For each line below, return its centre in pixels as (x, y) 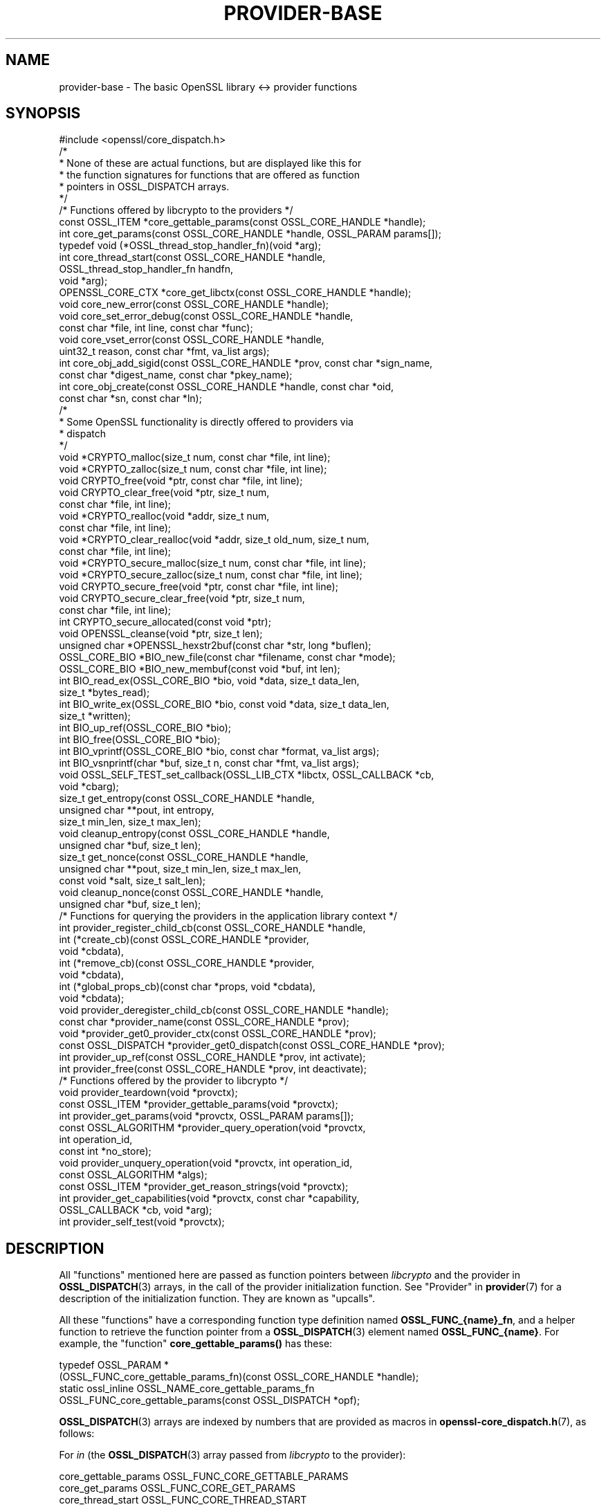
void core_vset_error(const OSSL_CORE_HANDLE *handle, (192, 340)
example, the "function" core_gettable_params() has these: (196, 1344)
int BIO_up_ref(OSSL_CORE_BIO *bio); (145, 728)
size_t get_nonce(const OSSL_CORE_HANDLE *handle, (184, 857)
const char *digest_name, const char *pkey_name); (176, 375)
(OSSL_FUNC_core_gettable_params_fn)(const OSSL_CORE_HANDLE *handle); (239, 1377)
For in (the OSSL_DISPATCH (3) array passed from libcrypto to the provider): (232, 1455)
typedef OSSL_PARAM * (114, 1365)
